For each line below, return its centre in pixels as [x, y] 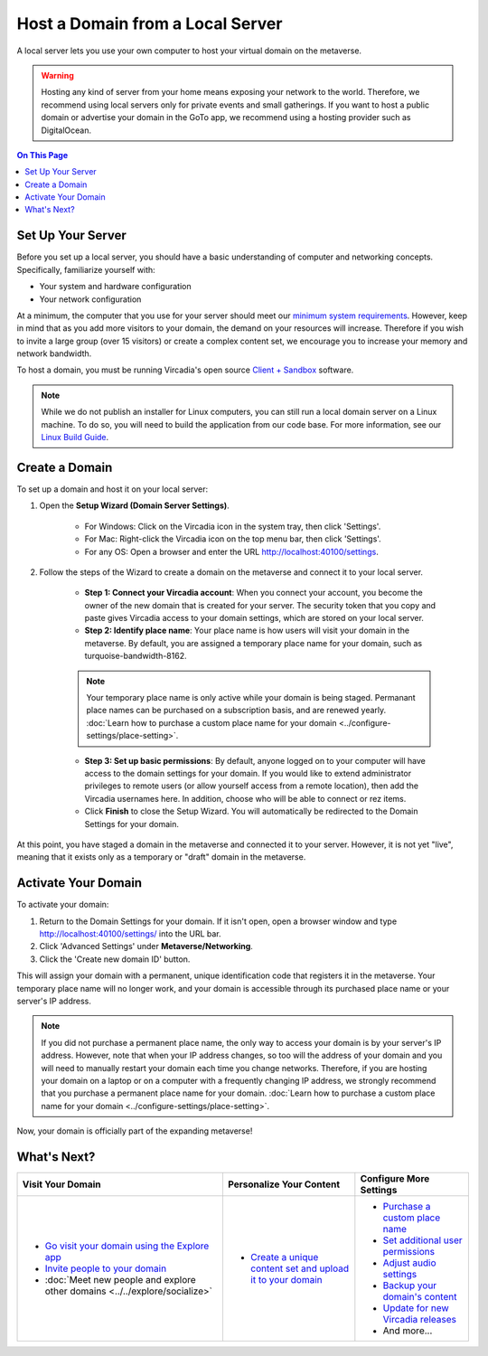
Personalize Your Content [284, 1184]
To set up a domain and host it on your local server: [113, 489]
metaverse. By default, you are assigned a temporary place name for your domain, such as [253, 643]
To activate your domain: [63, 905]
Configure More [395, 1178]
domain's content [420, 1297]
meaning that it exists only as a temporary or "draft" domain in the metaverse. [161, 857]
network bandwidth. [54, 353]
